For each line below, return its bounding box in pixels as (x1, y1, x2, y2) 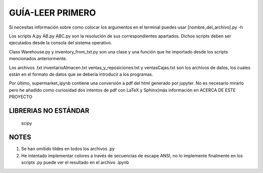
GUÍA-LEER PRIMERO (9, 7, 96, 18)
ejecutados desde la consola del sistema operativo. (9, 40, 112, 46)
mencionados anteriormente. (9, 56, 67, 62)
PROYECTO (9, 94, 33, 100)
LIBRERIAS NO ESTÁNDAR (9, 106, 90, 115)
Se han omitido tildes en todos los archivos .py (21, 146, 115, 152)
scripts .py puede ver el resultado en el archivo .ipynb (21, 159, 129, 165)
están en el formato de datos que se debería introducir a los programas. (9, 71, 153, 77)
